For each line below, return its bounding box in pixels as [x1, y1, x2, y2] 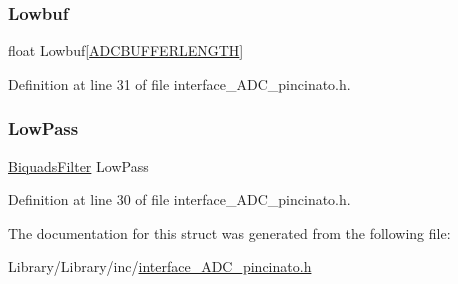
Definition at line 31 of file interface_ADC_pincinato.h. [8, 73, 351, 94]
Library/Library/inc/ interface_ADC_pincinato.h [8, 256, 312, 277]
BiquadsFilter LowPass [8, 155, 149, 176]
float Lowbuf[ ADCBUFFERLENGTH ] [8, 40, 244, 61]
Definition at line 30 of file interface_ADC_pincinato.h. [8, 189, 351, 210]
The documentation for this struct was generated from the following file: [8, 222, 451, 243]
